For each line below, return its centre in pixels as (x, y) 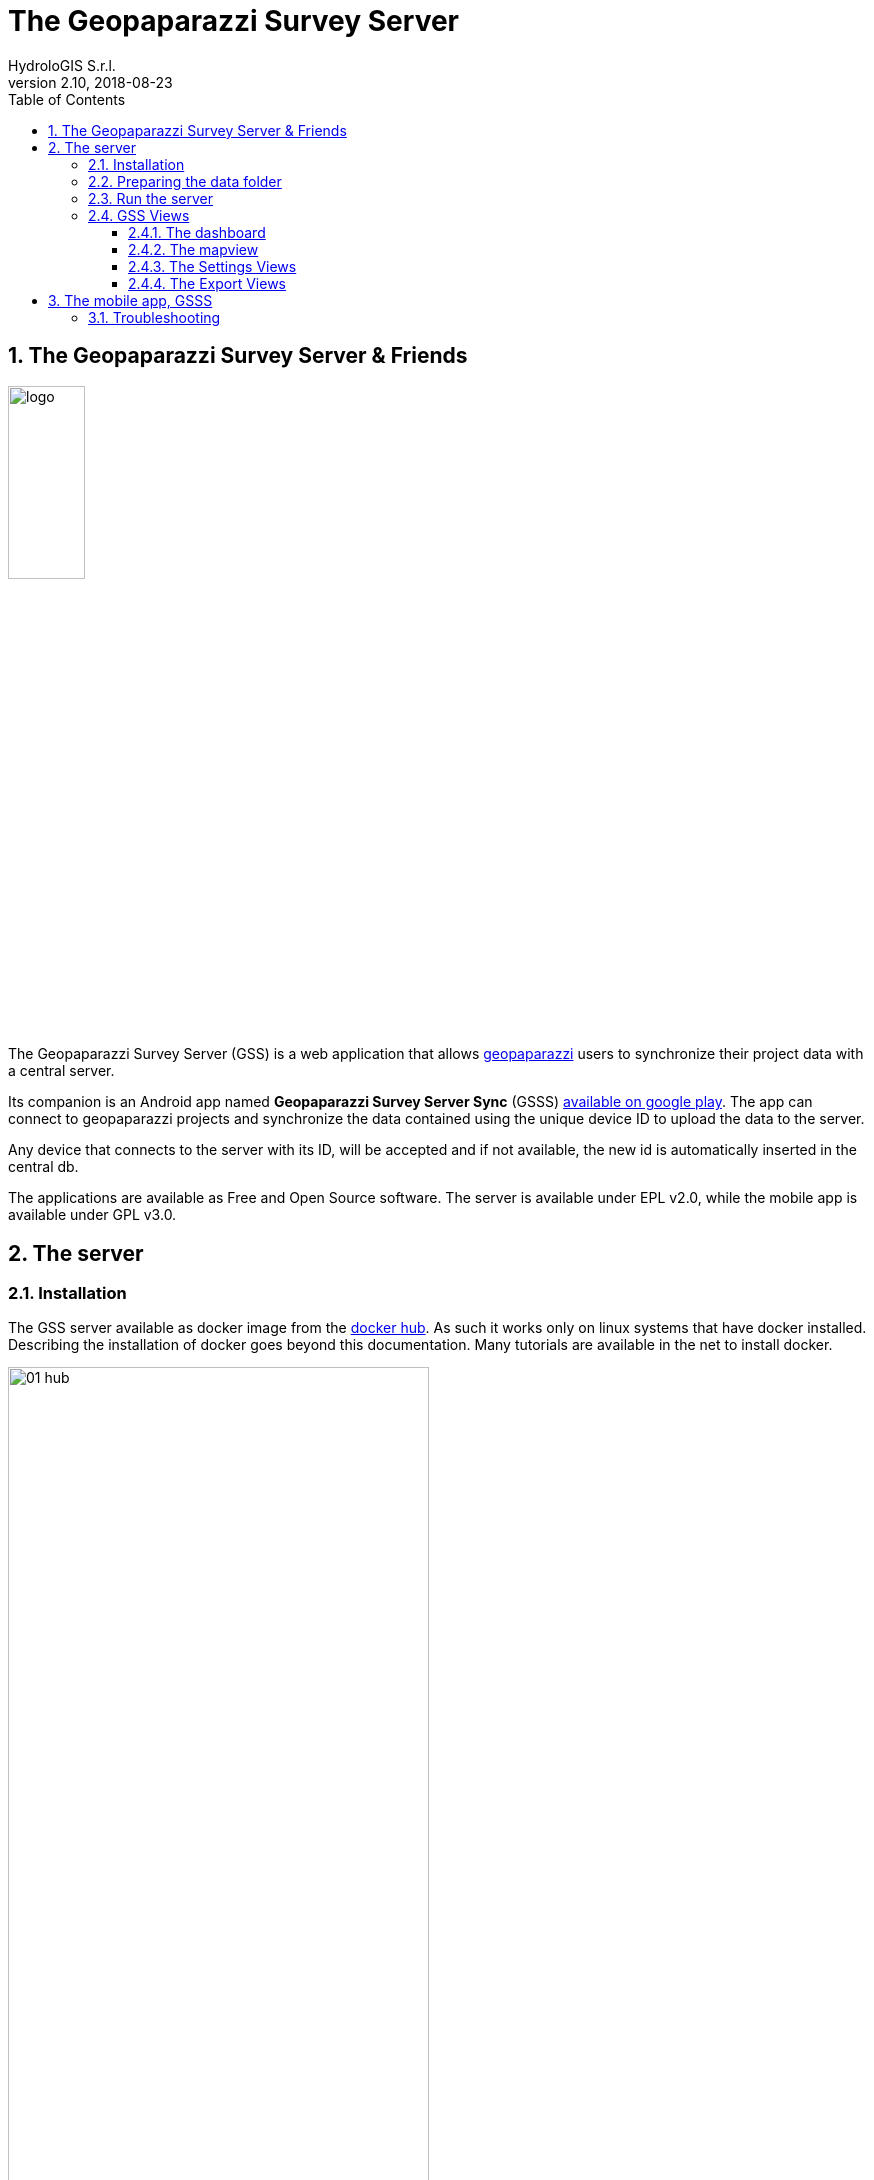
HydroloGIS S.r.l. (62, 65)
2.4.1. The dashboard (197, 232)
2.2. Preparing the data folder (185, 181)
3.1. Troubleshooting (154, 317)
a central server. (61, 1071)
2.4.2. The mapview (193, 249)
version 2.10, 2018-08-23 (90, 82)
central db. (43, 1167)
